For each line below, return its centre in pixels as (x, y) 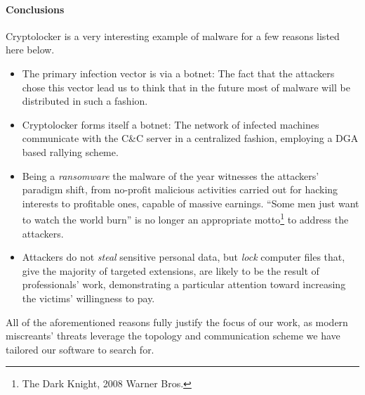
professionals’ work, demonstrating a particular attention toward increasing (184, 284)
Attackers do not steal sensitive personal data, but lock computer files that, (184, 257)
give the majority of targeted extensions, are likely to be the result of (171, 270)
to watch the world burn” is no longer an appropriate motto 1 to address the (185, 218)
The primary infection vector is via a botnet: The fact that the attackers (178, 73)
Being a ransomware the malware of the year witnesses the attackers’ (171, 175)
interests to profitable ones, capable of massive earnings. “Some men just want (191, 203)
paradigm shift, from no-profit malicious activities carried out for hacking (180, 189)
